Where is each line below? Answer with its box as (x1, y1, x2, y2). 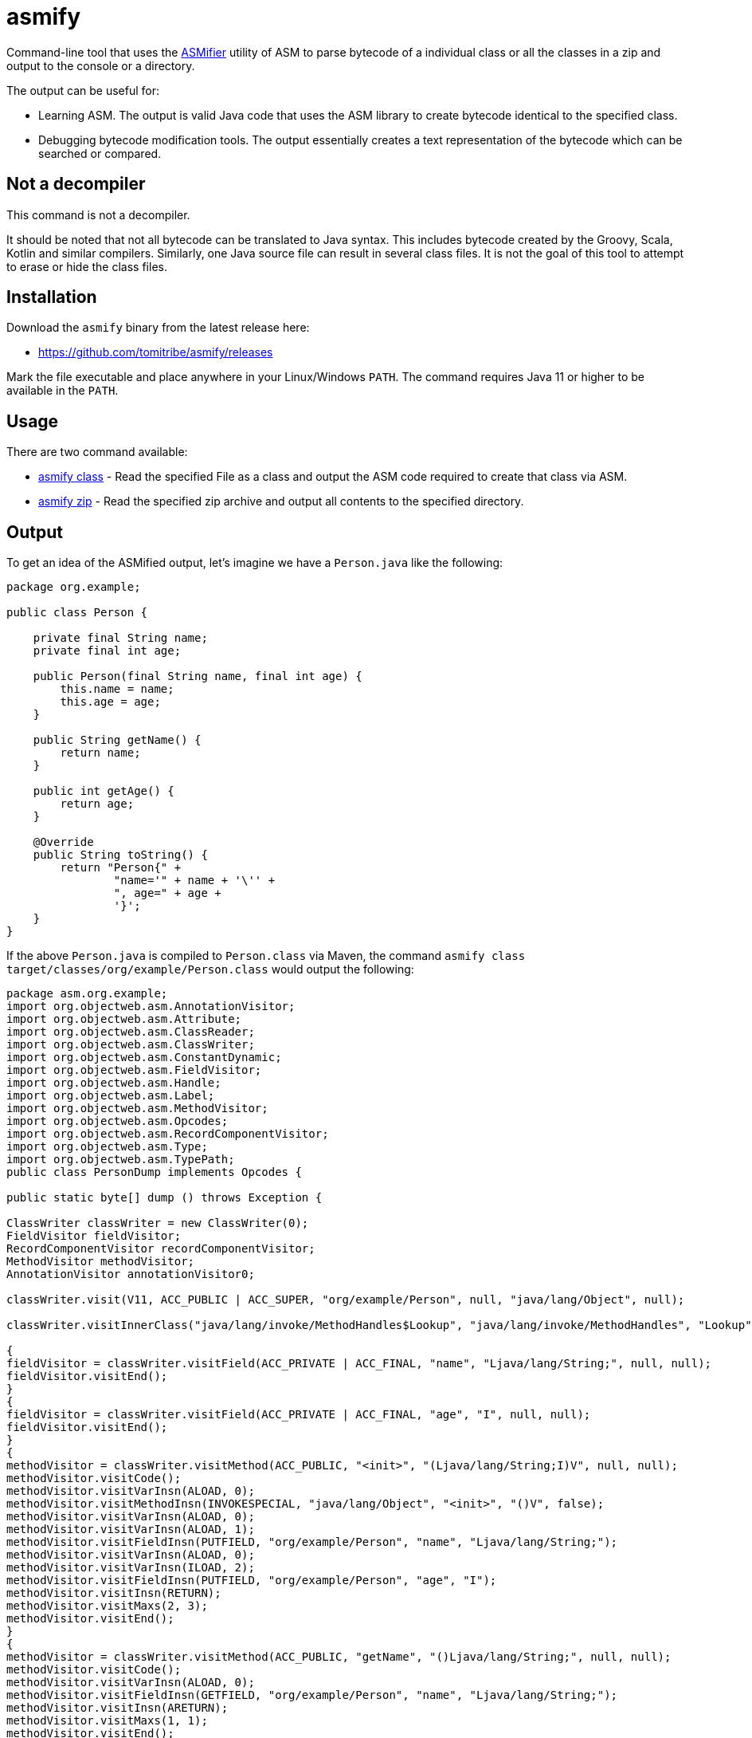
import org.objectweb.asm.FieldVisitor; (6, 1064, 262, 1077)
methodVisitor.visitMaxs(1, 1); (6, 1714, 208, 1728)
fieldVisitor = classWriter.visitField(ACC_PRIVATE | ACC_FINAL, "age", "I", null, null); (6, 1408, 591, 1421)
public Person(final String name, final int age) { (33, 670, 362, 683)
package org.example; (6, 580, 141, 594)
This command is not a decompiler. (6, 207, 190, 222)
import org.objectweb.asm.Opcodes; (6, 1115, 229, 1128)
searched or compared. (38, 146, 162, 160)
